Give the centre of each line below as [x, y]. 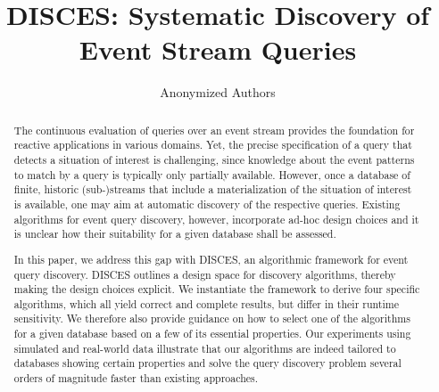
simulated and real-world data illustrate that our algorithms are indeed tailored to [205, 348]
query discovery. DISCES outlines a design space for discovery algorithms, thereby [205, 274]
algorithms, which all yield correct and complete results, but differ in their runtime [206, 303]
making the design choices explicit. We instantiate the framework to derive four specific [217, 289]
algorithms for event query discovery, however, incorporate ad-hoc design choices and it [216, 219]
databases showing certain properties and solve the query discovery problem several [207, 363]
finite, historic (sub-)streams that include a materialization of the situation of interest [213, 189]
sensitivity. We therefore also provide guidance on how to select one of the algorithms [212, 318]
